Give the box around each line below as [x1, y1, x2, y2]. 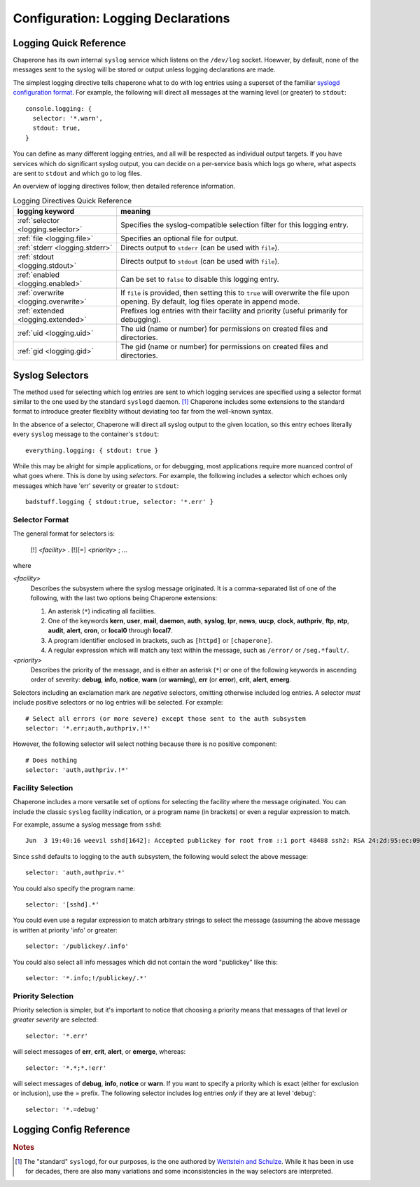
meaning [120, 207, 150, 217]
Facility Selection [13, 782, 73, 792]
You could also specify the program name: [13, 884, 136, 893]
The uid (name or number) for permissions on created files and [120, 324, 328, 334]
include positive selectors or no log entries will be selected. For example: [13, 698, 223, 707]
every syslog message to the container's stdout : [13, 430, 160, 438]
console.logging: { [25, 104, 92, 112]
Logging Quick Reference [13, 37, 126, 49]
